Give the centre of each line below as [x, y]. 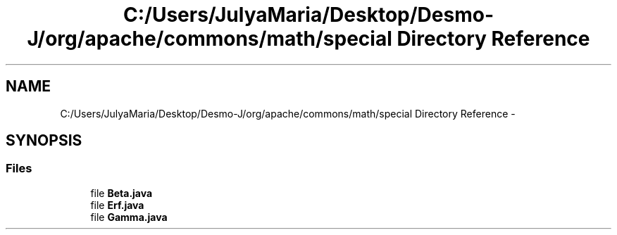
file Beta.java [121, 193]
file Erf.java [117, 205]
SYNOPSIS [44, 141]
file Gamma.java [129, 217]
